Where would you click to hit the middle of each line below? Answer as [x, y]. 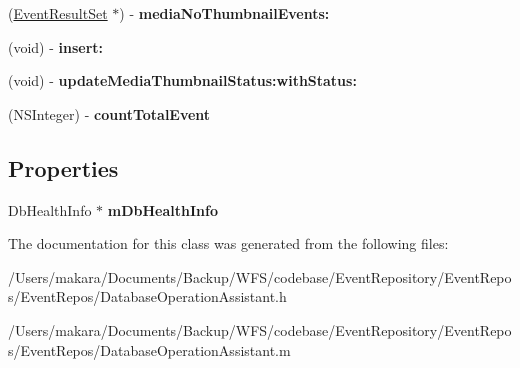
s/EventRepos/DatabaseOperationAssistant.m [149, 349]
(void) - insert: [56, 46]
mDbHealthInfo [162, 209]
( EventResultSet [58, 13]
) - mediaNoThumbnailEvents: [224, 13]
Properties [63, 167]
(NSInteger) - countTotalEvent [109, 113]
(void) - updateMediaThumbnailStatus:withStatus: [182, 80]
